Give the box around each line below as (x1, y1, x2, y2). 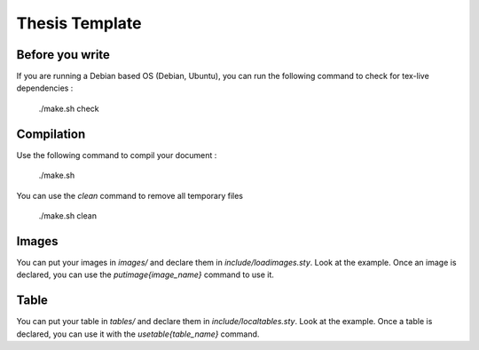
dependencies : (16, 83, 74, 93)
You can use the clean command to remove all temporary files (16, 190, 244, 201)
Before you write (16, 47, 111, 62)
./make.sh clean (38, 210, 98, 221)
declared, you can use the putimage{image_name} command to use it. (16, 269, 275, 280)
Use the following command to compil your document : (16, 149, 217, 160)
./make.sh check (38, 103, 99, 114)
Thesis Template (16, 13, 142, 33)
